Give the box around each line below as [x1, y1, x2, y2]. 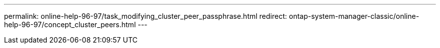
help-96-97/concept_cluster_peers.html [4, 20, 136, 29]
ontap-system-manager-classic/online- [289, 12, 419, 20]
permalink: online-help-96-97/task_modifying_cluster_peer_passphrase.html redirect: [4, 12, 287, 20]
